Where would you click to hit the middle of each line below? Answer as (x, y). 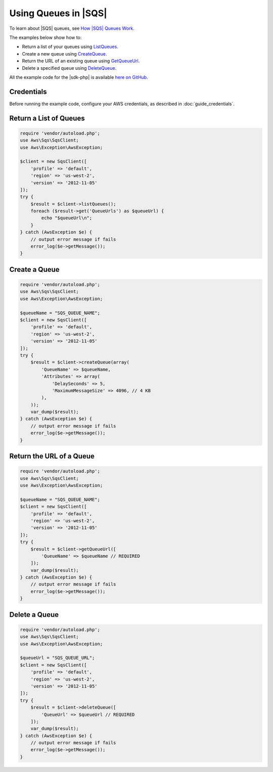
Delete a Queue (34, 615)
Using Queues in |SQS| (58, 13)
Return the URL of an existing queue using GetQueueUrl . (81, 61)
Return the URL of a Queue (52, 456)
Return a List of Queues (47, 118)
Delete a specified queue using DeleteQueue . (69, 68)
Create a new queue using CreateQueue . (64, 54)
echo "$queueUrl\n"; (67, 218)
